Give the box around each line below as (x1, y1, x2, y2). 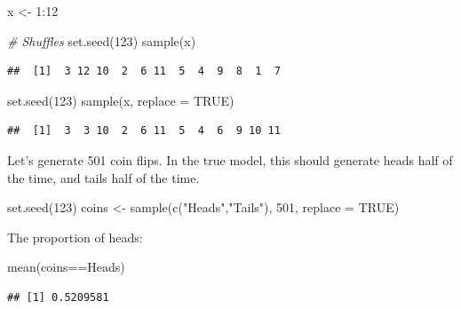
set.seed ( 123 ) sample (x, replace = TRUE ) (7, 91, 234, 109)
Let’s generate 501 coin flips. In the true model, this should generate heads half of (7, 150, 453, 169)
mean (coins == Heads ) (7, 257, 125, 276)
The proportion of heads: (7, 227, 143, 246)
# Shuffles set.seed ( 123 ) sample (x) (7, 31, 196, 50)
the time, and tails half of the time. (7, 168, 200, 186)
